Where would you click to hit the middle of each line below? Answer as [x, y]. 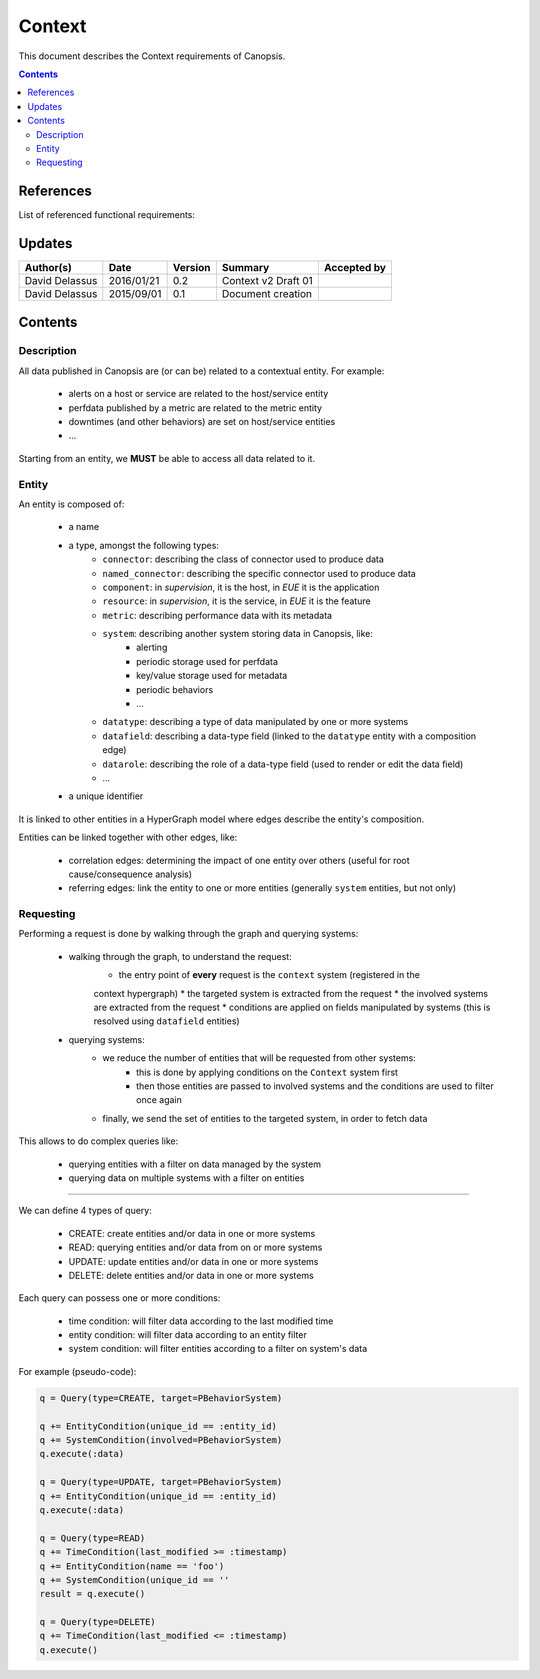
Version [191, 268]
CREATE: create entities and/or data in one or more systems [192, 1233]
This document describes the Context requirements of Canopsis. [152, 56]
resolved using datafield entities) [166, 1021]
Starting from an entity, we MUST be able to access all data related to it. [166, 458]
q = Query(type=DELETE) [98, 1622]
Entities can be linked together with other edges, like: [128, 837]
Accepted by [355, 268]
